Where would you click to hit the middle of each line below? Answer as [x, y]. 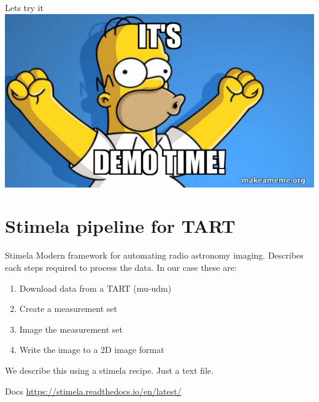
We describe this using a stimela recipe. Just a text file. [110, 370]
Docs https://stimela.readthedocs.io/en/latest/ [93, 391]
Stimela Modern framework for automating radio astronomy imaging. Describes [154, 255]
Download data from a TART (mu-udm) [95, 288]
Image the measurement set [71, 329]
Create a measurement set [68, 309]
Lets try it [24, 7]
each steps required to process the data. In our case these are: [121, 267]
